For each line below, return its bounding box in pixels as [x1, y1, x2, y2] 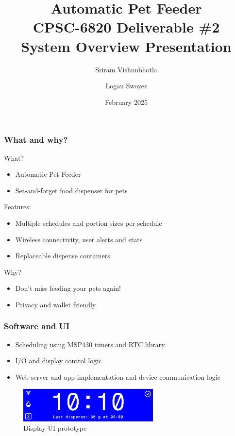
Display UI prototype [23, 423, 87, 433]
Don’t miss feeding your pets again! [15, 283, 121, 293]
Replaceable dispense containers [15, 251, 110, 261]
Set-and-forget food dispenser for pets [15, 185, 128, 195]
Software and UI [4, 320, 70, 332]
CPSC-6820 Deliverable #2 [33, 17, 220, 37]
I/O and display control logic [15, 355, 102, 366]
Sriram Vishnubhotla [95, 64, 157, 74]
